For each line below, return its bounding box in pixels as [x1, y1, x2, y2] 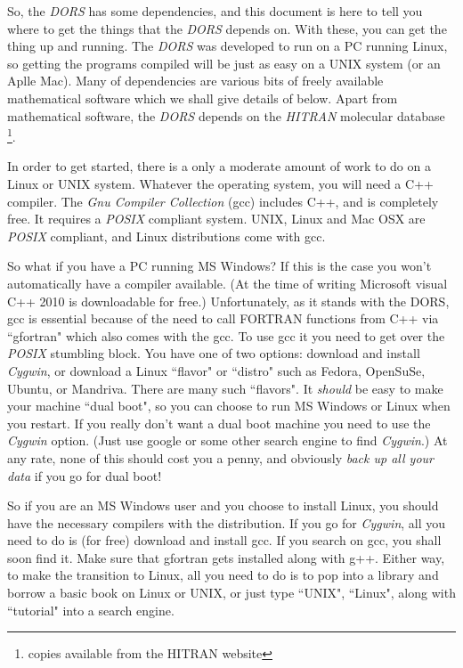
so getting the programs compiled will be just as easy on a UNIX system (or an [7, 53, 441, 72]
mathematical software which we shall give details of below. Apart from [7, 88, 398, 107]
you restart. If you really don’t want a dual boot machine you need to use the [7, 413, 431, 432]
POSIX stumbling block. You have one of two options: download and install [7, 344, 420, 363]
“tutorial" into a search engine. [7, 600, 175, 619]
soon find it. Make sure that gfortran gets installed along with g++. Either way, [7, 548, 445, 566]
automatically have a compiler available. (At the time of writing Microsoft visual [7, 273, 448, 292]
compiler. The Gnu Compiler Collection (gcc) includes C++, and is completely [7, 191, 439, 210]
